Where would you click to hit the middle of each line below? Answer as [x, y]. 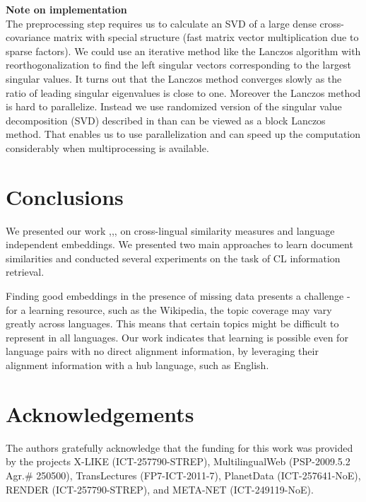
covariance [28, 37]
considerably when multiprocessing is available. [107, 147]
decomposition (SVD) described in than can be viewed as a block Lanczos [166, 120]
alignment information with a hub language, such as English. [137, 365]
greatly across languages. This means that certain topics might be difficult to [172, 323]
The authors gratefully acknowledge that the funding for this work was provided [179, 447]
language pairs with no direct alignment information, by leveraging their [162, 351]
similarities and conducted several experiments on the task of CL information [173, 258]
